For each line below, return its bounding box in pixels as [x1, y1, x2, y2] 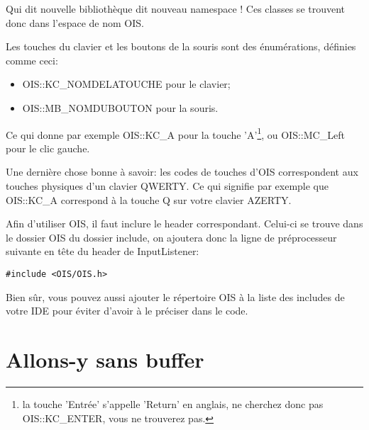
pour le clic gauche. [6, 140, 90, 155]
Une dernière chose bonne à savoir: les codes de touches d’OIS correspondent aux [6, 164, 358, 179]
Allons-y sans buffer [6, 345, 204, 373]
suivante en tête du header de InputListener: [6, 244, 199, 259]
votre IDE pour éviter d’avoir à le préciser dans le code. [6, 303, 248, 318]
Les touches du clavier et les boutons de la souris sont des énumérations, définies [6, 39, 356, 54]
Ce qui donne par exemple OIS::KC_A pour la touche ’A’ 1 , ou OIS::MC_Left [6, 125, 345, 142]
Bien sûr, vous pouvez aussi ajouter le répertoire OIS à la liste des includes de [6, 289, 345, 304]
